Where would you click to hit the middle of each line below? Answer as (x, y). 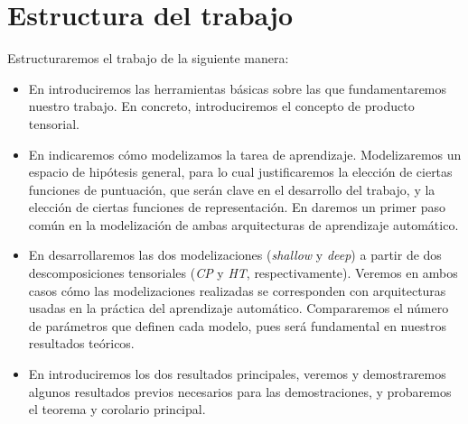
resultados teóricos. (81, 343)
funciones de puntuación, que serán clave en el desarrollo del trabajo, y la (232, 189)
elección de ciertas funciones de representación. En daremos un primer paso (237, 207)
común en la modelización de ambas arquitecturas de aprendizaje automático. (243, 224)
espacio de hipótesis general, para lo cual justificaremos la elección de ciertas (240, 172)
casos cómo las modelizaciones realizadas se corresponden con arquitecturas (237, 290)
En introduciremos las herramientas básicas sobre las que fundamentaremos (238, 88)
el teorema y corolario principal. (117, 409)
